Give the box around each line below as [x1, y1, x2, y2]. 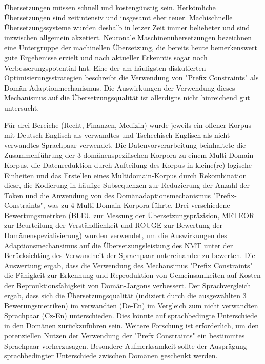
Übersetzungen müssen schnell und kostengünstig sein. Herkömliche [4, 2, 216, 12]
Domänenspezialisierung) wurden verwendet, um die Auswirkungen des [4, 230, 227, 241]
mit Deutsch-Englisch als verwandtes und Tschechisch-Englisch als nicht [4, 130, 230, 140]
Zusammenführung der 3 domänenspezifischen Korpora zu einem [4, 149, 207, 160]
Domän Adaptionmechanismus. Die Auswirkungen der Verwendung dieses [4, 82, 235, 93]
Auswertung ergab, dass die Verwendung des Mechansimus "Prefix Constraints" [4, 260, 253, 270]
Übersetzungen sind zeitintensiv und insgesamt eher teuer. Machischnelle [4, 12, 233, 23]
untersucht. [4, 102, 39, 113]
